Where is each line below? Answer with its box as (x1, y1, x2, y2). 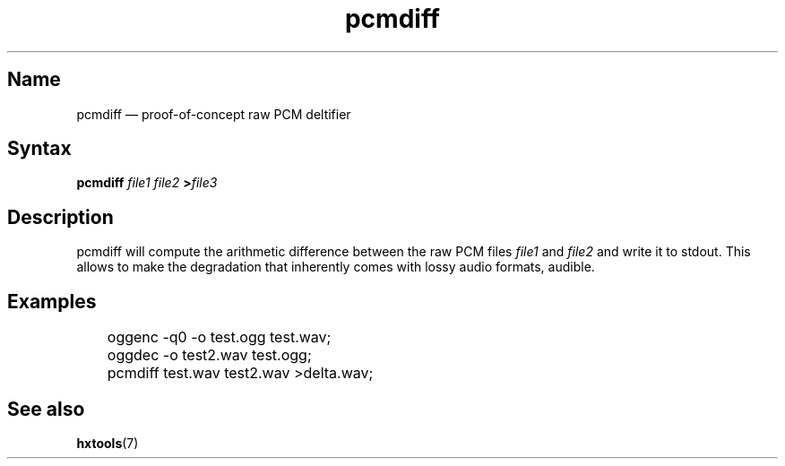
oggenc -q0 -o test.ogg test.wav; (107, 328, 332, 347)
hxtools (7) (76, 435, 139, 451)
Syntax (7, 137, 72, 160)
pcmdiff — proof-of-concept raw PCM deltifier (76, 106, 351, 122)
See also (7, 397, 85, 420)
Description (7, 205, 114, 229)
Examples (7, 289, 97, 313)
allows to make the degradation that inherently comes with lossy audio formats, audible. (76, 259, 595, 275)
